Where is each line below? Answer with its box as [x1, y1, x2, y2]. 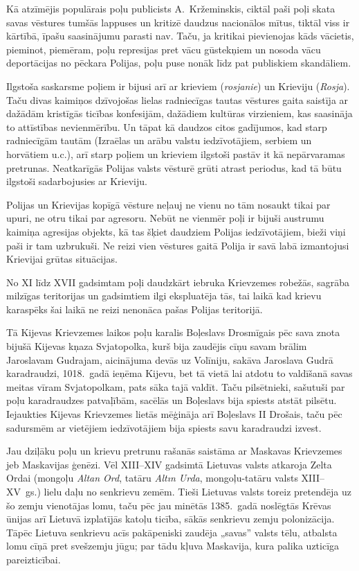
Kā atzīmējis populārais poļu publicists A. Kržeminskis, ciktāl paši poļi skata [6, 1, 335, 15]
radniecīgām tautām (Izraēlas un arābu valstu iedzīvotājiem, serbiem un [6, 133, 312, 148]
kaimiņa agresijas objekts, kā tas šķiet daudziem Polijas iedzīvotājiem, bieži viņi [6, 224, 346, 238]
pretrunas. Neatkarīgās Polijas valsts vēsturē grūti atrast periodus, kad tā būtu [6, 160, 342, 175]
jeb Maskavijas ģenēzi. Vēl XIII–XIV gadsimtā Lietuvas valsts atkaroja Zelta [6, 457, 332, 471]
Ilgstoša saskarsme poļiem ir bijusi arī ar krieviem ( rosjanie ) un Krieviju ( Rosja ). [6, 78, 350, 93]
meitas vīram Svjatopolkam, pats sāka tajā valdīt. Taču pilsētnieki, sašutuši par [6, 379, 345, 394]
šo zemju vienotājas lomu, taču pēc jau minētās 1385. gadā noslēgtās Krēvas [6, 498, 331, 512]
